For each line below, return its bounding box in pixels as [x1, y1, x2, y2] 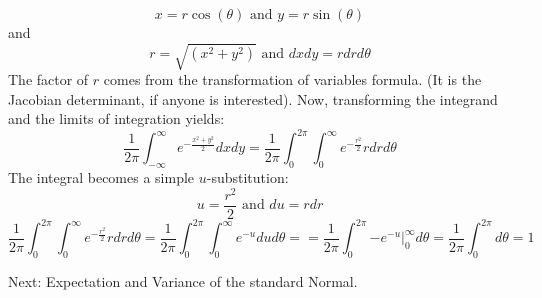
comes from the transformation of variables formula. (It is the [103, 69, 482, 90]
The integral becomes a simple [8, 167, 195, 188]
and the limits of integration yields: [8, 108, 225, 129]
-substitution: [206, 167, 289, 188]
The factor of [8, 69, 89, 90]
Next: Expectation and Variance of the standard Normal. [8, 271, 358, 292]
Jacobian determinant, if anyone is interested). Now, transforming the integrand [8, 88, 498, 109]
